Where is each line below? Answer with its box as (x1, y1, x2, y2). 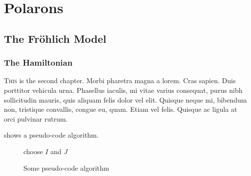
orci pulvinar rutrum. (4, 113, 68, 123)
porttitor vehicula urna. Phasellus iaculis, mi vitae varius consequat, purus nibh (4, 85, 243, 95)
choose (23, 146, 43, 156)
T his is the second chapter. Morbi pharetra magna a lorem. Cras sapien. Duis (4, 75, 236, 86)
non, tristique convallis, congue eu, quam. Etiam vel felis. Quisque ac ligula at (4, 104, 237, 114)
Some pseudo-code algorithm (23, 162, 109, 173)
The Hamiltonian (4, 56, 73, 69)
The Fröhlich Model (4, 31, 106, 46)
